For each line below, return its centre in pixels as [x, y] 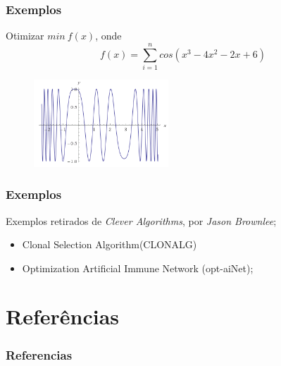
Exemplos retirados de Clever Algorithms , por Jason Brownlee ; [141, 220]
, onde [108, 36]
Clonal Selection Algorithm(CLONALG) [110, 244]
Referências [63, 316]
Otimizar [25, 36]
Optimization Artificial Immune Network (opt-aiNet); [138, 268]
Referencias [39, 354]
